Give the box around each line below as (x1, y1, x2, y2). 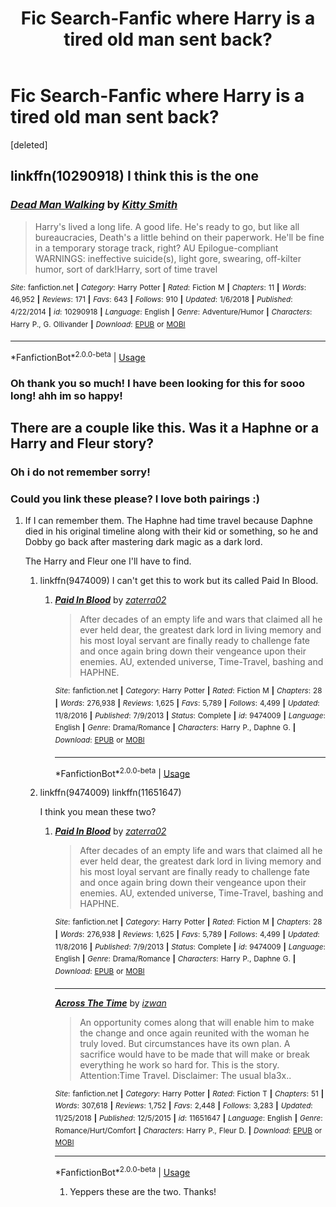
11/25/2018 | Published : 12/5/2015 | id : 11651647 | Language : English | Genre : (54, 1113, 323, 1123)
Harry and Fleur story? (10, 435, 155, 452)
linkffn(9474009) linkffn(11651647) (39, 787, 182, 799)
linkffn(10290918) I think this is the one (10, 168, 259, 185)
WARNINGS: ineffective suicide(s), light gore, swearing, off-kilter (34, 252, 302, 264)
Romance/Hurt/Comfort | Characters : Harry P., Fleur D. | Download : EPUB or (54, 1125, 323, 1136)
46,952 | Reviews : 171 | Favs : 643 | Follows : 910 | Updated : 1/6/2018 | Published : (10, 295, 293, 305)
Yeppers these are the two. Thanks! (69, 1185, 217, 1197)
